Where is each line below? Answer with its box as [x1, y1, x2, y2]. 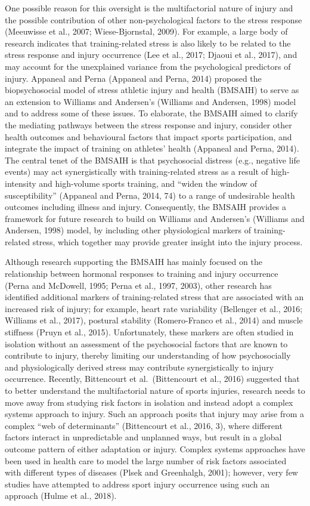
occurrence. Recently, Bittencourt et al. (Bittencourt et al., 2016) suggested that [5, 372, 300, 385]
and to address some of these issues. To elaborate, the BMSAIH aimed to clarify [5, 107, 298, 119]
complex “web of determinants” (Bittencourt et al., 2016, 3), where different [5, 419, 283, 431]
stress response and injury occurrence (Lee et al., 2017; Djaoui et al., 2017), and [5, 48, 297, 61]
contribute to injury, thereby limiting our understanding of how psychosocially [5, 349, 291, 362]
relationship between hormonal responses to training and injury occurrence [5, 267, 278, 280]
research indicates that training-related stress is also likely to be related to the [5, 36, 291, 49]
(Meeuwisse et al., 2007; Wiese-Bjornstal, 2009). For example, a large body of [5, 25, 288, 38]
